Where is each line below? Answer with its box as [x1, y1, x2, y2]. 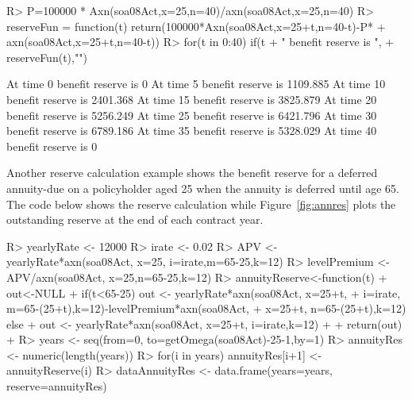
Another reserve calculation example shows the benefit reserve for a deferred [6, 164, 378, 181]
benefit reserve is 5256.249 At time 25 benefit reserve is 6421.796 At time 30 [6, 106, 377, 123]
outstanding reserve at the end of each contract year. [6, 211, 264, 228]
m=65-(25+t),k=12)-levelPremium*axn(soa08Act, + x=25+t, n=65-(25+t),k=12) [6, 300, 406, 317]
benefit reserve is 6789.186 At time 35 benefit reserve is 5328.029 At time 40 [6, 122, 377, 139]
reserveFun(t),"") [6, 48, 87, 65]
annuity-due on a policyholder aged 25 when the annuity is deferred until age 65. [6, 179, 399, 196]
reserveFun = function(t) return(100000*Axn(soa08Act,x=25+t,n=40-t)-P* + [6, 17, 386, 34]
